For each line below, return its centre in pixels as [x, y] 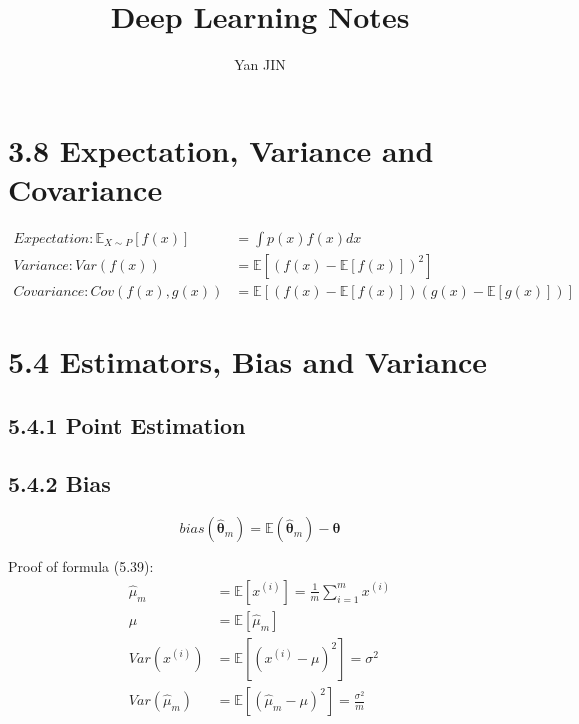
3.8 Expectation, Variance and [221, 149]
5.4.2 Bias [59, 483]
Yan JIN [260, 64]
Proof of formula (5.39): [81, 566]
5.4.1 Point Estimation [127, 424]
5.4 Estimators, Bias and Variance [248, 361]
